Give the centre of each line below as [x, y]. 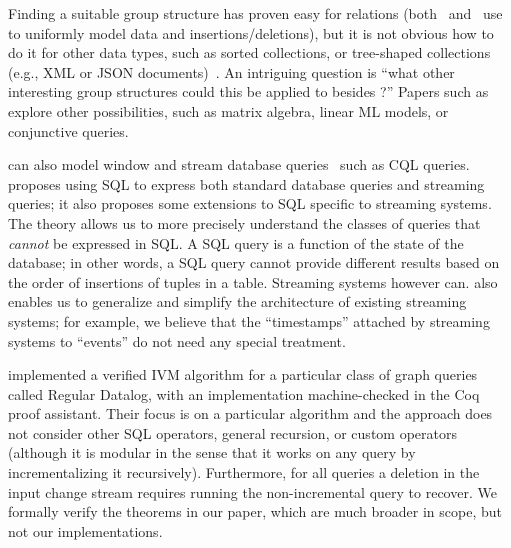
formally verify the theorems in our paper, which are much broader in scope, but [255, 511]
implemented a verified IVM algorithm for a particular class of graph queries [243, 374]
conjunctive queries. [68, 130]
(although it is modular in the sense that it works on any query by [212, 452]
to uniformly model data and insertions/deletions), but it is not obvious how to [251, 32]
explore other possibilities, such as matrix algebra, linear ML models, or [228, 110]
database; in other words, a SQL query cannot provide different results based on [254, 262]
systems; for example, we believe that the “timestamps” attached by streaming [249, 320]
